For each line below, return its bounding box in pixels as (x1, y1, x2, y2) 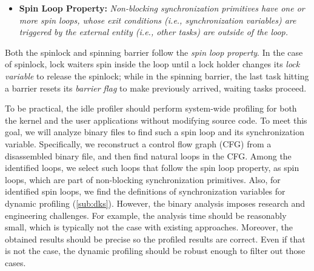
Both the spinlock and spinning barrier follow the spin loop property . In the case (5, 45, 303, 58)
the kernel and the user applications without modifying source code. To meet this (5, 113, 307, 126)
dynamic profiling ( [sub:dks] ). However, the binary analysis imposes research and (5, 196, 306, 209)
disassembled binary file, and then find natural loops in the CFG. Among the (5, 149, 292, 162)
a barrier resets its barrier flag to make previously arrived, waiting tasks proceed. (5, 81, 307, 94)
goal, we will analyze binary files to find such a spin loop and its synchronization (5, 125, 304, 138)
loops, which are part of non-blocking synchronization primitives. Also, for (5, 173, 281, 186)
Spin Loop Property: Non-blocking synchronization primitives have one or (19, 2, 305, 14)
